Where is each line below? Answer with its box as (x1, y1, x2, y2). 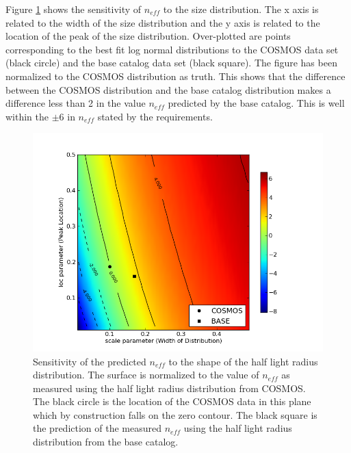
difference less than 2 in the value (5, 96, 146, 110)
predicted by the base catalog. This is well (168, 96, 345, 110)
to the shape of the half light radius (168, 354, 318, 368)
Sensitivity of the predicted (33, 354, 146, 368)
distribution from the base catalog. (33, 435, 179, 449)
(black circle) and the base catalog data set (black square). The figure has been (5, 55, 337, 70)
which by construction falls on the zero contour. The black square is (33, 407, 317, 422)
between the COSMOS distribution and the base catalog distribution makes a (5, 82, 331, 96)
